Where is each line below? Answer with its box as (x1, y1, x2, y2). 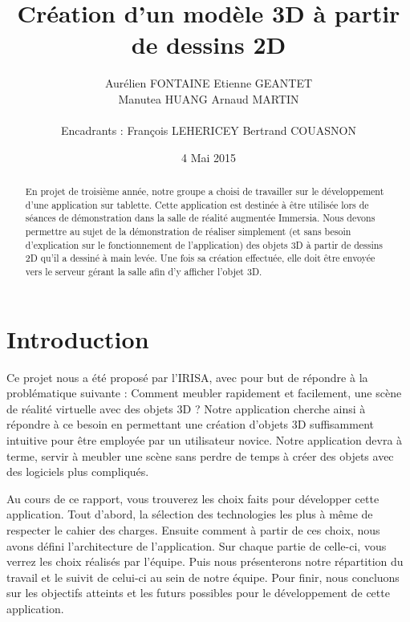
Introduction (6, 322, 149, 355)
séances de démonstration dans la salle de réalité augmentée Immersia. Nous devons (25, 211, 375, 225)
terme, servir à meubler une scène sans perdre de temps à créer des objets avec (6, 447, 394, 464)
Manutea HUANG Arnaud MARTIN (118, 90, 299, 107)
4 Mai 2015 (181, 148, 237, 165)
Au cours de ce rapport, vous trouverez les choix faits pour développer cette (6, 490, 380, 506)
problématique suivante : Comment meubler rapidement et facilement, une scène (6, 384, 402, 401)
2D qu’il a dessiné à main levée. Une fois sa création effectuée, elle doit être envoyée (25, 251, 375, 265)
